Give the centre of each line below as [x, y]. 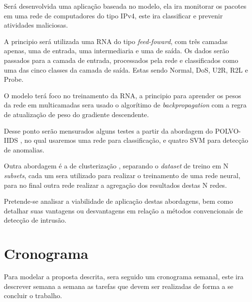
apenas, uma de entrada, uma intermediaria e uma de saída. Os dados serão [117, 51]
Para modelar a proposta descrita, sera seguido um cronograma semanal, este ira [124, 276]
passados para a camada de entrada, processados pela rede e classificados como [121, 60]
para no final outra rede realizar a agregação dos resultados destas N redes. [116, 185]
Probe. [14, 79]
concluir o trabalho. [33, 295]
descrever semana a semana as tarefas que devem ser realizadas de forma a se [119, 286]
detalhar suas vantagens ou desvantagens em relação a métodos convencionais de [123, 210]
